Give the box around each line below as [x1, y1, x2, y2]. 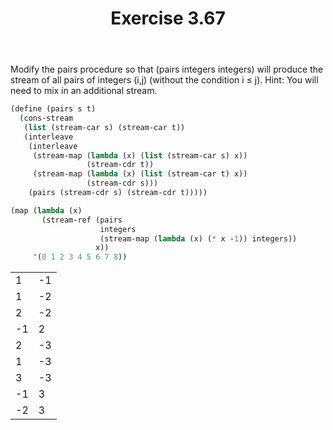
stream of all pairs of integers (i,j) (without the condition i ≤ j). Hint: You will [10, 74, 319, 86]
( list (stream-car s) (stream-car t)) [23, 122, 186, 132]
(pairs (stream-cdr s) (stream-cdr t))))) [28, 188, 208, 198]
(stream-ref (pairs [41, 215, 123, 225]
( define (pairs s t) [10, 104, 97, 114]
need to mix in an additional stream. [10, 85, 158, 97]
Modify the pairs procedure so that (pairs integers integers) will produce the [10, 63, 324, 76]
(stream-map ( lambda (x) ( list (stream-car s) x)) [32, 150, 248, 161]
